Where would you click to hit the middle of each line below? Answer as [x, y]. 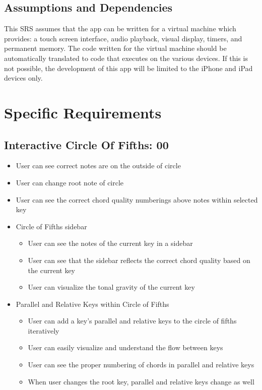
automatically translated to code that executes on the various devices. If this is [126, 58]
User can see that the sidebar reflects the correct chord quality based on [139, 260]
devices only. [23, 78]
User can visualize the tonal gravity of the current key [111, 287]
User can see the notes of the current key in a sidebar [110, 243]
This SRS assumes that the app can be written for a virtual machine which [120, 28]
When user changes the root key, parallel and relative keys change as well [141, 381]
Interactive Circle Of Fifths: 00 [86, 144]
